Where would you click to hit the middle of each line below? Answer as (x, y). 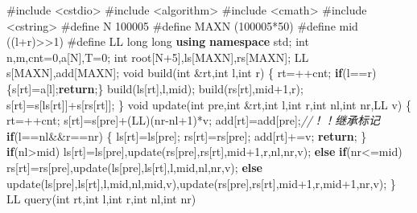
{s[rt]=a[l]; (33, 88)
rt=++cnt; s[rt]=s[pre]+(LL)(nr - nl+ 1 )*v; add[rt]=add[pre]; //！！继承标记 (194, 120)
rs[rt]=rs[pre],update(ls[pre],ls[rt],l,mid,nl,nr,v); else (134, 167)
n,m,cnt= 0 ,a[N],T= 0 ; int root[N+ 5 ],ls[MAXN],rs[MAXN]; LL (158, 57)
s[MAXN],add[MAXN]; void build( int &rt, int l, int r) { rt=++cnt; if (175, 73)
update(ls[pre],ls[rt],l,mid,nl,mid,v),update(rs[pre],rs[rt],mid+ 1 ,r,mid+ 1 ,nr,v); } (201, 183)
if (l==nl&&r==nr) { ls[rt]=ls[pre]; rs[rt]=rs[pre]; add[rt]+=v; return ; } (187, 135)
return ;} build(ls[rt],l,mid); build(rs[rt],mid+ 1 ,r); (181, 88)
